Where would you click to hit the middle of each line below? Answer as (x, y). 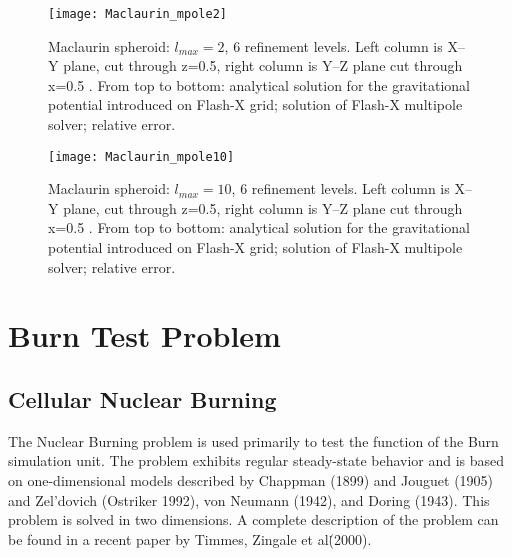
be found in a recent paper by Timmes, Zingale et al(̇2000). (190, 538)
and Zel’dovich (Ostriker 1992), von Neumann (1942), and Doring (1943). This (249, 499)
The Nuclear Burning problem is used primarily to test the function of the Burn (253, 440)
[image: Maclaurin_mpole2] (137, 14)
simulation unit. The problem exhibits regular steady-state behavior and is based (256, 460)
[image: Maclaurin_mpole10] (141, 156)
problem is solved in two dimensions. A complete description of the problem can (253, 519)
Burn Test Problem (144, 335)
